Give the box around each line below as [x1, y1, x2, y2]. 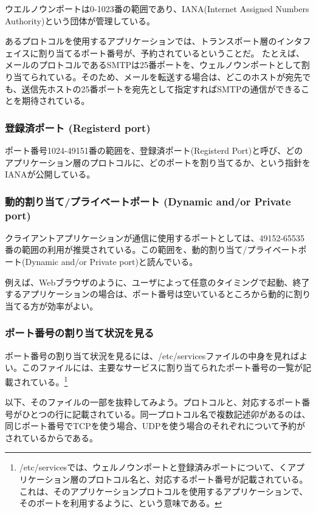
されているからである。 [5, 431, 98, 444]
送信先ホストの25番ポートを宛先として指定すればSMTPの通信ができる [21, 82, 301, 95]
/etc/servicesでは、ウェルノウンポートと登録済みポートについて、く [19, 461, 288, 473]
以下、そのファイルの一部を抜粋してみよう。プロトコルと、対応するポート [5, 396, 302, 408]
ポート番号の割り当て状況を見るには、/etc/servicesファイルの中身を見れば [5, 349, 300, 362]
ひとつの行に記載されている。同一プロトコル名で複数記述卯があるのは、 [21, 407, 311, 420]
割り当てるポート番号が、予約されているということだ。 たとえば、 [38, 46, 305, 59]
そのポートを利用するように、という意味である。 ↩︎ [19, 497, 222, 509]
